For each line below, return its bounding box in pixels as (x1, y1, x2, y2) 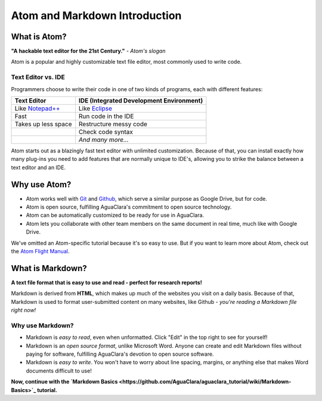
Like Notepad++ (14, 104, 60, 113)
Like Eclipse (78, 104, 113, 113)
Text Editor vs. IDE (11, 73, 65, 82)
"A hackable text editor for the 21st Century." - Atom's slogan (11, 48, 166, 55)
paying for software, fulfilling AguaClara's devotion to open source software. (26, 350, 214, 358)
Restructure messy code (78, 120, 147, 128)
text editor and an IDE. (11, 164, 66, 171)
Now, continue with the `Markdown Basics (11, 378, 118, 386)
